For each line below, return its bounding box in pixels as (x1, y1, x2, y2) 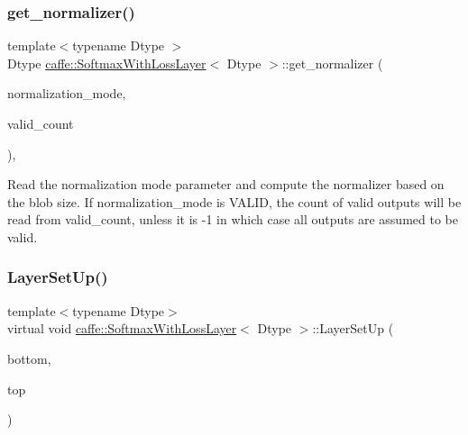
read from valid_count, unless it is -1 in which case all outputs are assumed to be (7, 210, 458, 229)
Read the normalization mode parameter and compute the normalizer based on (7, 175, 445, 194)
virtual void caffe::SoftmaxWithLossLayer (7, 319, 237, 338)
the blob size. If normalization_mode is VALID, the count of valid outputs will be (7, 192, 462, 211)
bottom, (7, 349, 51, 367)
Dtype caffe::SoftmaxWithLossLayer (7, 53, 206, 72)
